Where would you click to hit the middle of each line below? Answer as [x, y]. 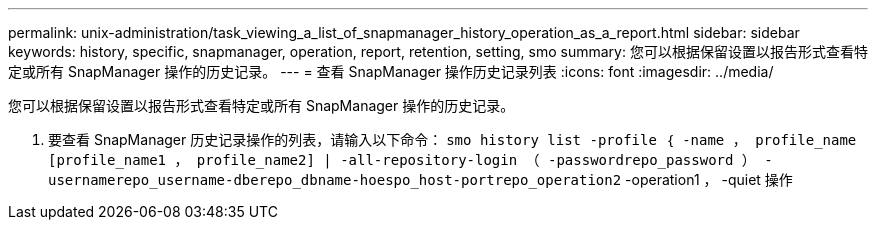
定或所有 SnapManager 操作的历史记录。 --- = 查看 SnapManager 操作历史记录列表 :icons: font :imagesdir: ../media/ [391, 71]
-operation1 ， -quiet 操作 [709, 179]
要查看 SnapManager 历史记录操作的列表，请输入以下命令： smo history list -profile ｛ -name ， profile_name [452, 139]
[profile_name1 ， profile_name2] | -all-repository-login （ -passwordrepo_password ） [402, 160]
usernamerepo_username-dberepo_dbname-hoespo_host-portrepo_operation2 [335, 180]
